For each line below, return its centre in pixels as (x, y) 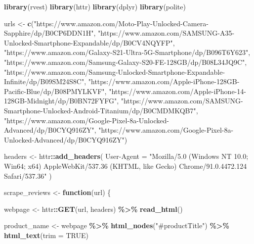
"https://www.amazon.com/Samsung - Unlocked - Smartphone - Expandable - (115, 72)
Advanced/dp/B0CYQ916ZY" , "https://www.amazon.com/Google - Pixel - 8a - (119, 130)
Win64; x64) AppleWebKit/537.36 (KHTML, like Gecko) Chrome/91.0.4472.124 (126, 166)
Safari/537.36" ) (28, 175)
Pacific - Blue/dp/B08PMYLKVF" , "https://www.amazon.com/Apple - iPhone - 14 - (125, 91)
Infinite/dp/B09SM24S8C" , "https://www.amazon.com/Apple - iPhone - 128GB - (122, 81)
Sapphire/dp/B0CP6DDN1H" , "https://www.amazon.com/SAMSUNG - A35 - (119, 33)
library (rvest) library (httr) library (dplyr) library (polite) (95, 6)
